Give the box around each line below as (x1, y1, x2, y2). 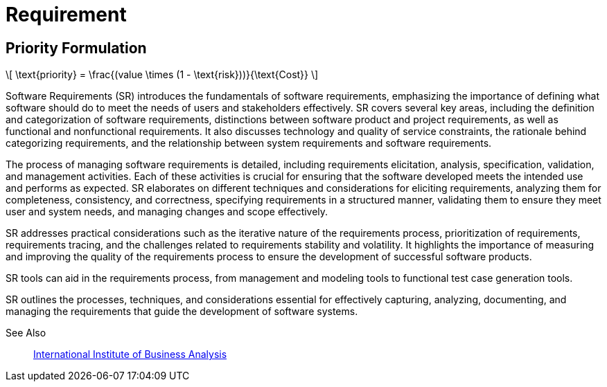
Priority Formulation (6, 39, 147, 57)
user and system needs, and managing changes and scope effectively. (6, 206, 328, 218)
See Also (6, 327, 46, 339)
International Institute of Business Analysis (33, 348, 227, 361)
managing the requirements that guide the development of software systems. (6, 305, 358, 318)
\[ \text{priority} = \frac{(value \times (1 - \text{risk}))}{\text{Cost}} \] (6, 69, 319, 81)
